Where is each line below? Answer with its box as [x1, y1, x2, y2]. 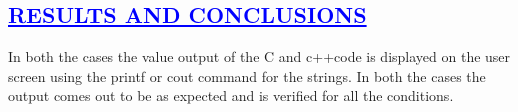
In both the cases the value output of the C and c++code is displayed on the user [8, 46, 511, 67]
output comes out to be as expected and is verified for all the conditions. [8, 85, 454, 106]
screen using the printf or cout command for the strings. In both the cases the [8, 65, 486, 86]
